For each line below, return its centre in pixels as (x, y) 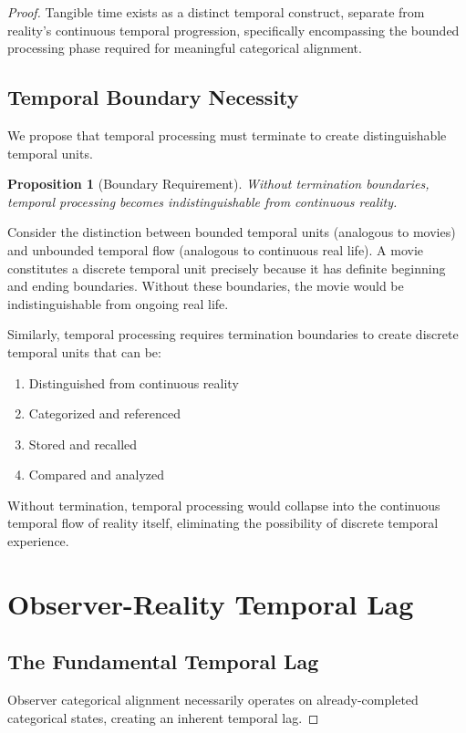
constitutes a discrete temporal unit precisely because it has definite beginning (227, 268)
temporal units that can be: (84, 351)
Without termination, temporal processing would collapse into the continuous (224, 505)
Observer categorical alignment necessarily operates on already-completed (213, 700)
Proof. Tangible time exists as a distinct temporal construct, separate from (216, 12)
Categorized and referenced (104, 413)
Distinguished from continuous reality (134, 382)
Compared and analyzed (97, 475)
